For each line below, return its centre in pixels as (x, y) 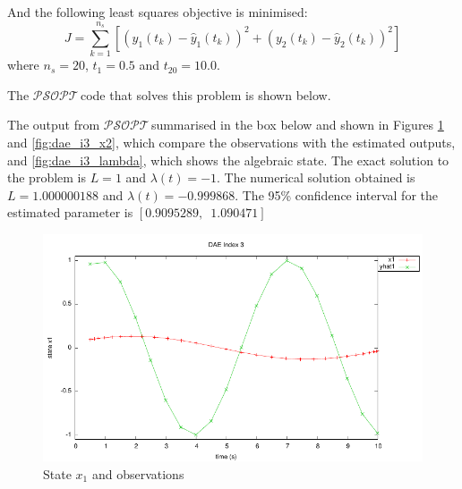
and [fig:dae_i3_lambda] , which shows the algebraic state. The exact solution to (228, 160)
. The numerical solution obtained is (316, 177)
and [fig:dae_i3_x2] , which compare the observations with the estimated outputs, (231, 142)
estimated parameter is (70, 212)
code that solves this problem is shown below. (205, 94)
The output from (54, 125)
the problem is (47, 177)
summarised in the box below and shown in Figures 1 (297, 125)
